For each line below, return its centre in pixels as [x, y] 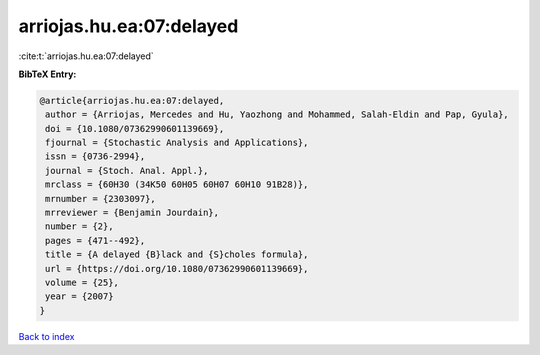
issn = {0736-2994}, [95, 156]
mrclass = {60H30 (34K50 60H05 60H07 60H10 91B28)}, [177, 184]
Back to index [46, 336]
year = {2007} [79, 296]
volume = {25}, [82, 282]
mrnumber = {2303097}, [101, 198]
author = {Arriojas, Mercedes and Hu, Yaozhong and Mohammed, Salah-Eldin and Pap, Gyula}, [277, 114]
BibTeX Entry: [47, 74]
